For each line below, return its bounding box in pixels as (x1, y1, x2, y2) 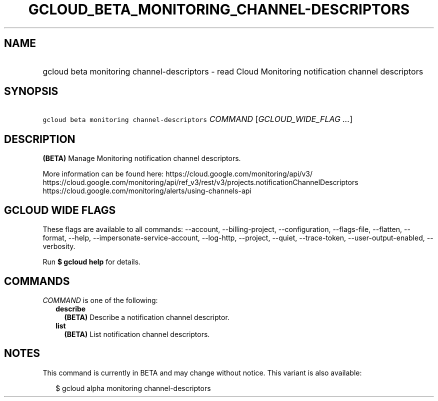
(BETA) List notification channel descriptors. (64, 329, 210, 338)
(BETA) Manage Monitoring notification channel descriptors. (42, 154, 241, 163)
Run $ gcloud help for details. (42, 257, 141, 266)
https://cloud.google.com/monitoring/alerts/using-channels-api (42, 186, 251, 195)
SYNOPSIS (4, 85, 58, 98)
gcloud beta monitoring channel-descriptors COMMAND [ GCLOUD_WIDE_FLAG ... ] (42, 114, 353, 124)
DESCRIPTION (4, 132, 75, 145)
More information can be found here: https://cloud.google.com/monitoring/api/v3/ (42, 169, 313, 178)
